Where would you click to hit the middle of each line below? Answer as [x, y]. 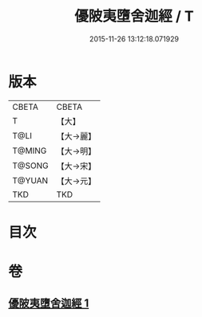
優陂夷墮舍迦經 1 [49, 303]
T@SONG [31, 166]
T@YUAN [30, 180]
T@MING [30, 151]
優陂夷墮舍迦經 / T [134, 16]
